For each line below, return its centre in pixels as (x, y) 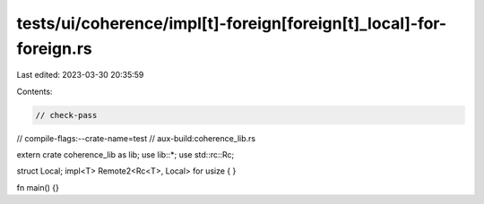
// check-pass (66, 115)
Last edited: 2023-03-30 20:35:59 (80, 75)
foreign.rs (55, 48)
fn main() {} (38, 187)
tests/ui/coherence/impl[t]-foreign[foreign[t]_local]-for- (232, 23)
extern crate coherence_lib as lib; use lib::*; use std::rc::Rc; (125, 155)
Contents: (35, 91)
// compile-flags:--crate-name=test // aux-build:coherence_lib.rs (136, 138)
